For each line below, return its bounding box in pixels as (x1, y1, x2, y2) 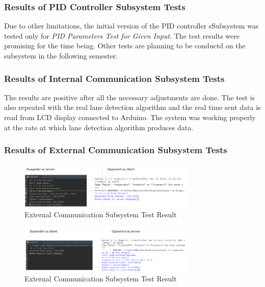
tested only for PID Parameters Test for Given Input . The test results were (4, 30, 240, 41)
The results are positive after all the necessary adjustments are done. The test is (4, 92, 255, 102)
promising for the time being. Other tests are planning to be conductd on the (4, 40, 246, 51)
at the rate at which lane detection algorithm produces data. (4, 122, 194, 132)
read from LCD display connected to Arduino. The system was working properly (4, 112, 256, 122)
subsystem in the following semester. (4, 50, 118, 61)
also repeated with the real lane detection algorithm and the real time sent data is (4, 102, 261, 112)
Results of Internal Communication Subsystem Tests (4, 72, 225, 84)
